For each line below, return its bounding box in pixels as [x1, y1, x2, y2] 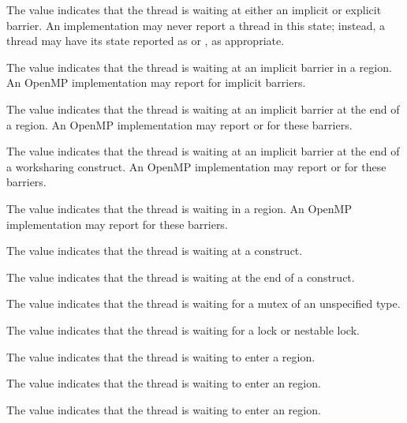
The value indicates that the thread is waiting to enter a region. [6, 348, 316, 365]
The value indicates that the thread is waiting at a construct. [6, 242, 303, 259]
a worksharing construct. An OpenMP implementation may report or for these [6, 158, 386, 174]
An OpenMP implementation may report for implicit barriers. [6, 74, 306, 91]
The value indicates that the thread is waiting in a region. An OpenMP [6, 200, 352, 216]
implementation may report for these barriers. [6, 215, 228, 232]
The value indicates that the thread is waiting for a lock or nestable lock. [6, 321, 360, 338]
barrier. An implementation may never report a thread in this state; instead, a [6, 17, 386, 33]
